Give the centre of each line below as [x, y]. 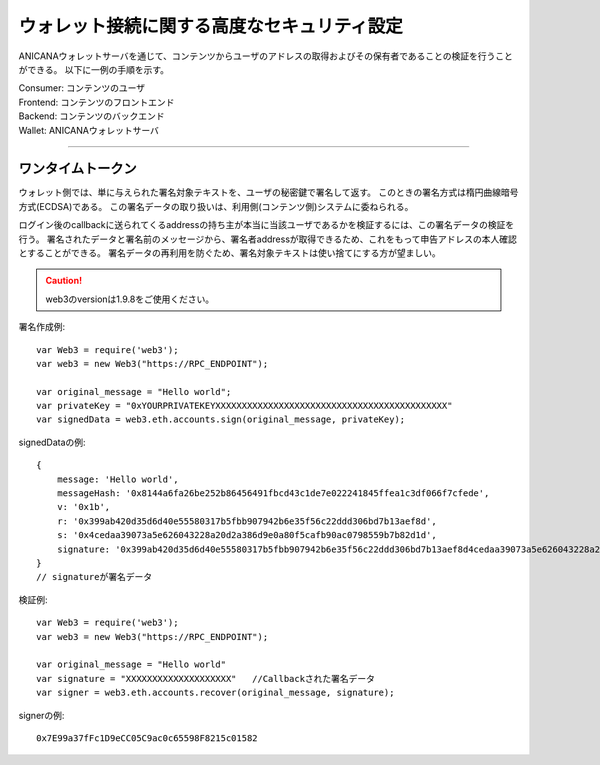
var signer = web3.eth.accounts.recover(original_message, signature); [215, 693]
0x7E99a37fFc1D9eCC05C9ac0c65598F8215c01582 [147, 738]
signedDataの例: [52, 442]
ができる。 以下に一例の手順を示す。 [94, 69]
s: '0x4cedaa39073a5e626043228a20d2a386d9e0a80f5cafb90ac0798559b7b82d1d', [246, 535]
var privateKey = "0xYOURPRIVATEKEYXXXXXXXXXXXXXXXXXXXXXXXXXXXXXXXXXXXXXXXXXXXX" [244, 406]
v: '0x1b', [83, 507]
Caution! [64, 281]
